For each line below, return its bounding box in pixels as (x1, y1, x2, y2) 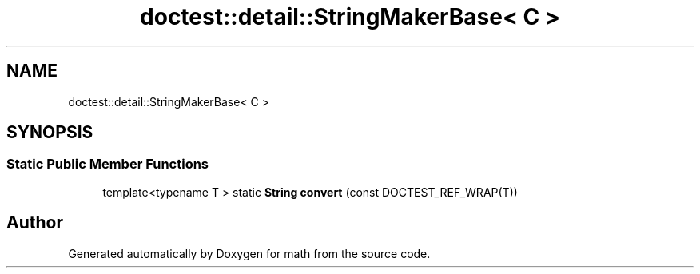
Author (6, 212, 63, 233)
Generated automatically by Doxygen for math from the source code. (68, 246, 431, 260)
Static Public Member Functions (6, 156, 209, 173)
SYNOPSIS (6, 122, 93, 143)
